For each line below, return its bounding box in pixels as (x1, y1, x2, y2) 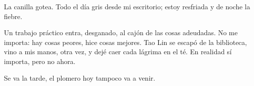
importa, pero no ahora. (4, 56, 76, 66)
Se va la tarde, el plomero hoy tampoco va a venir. (4, 72, 155, 83)
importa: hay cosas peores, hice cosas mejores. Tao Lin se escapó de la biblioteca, (4, 37, 247, 47)
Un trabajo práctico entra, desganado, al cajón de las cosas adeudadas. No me (4, 27, 238, 38)
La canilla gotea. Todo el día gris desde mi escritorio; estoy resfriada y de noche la (4, 1, 250, 11)
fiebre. (4, 11, 22, 21)
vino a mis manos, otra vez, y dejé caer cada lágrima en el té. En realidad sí (4, 46, 232, 57)
